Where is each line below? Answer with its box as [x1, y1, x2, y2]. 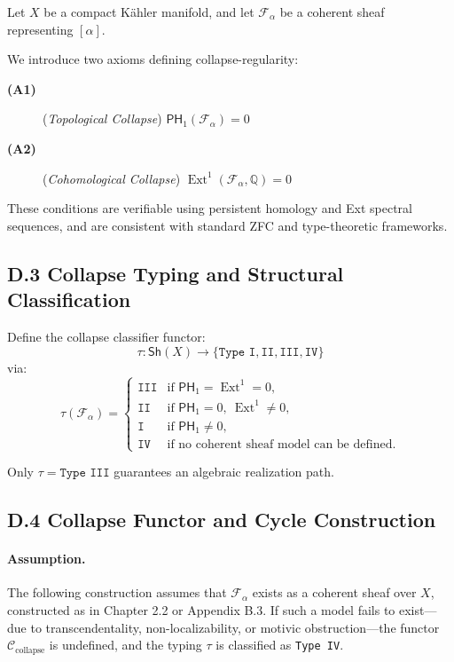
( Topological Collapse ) [43, 109, 162, 128]
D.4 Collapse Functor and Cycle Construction [7, 506, 436, 533]
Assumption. [7, 549, 86, 568]
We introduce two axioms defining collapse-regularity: [7, 50, 299, 68]
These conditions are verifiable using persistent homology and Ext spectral [7, 199, 412, 217]
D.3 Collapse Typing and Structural [7, 259, 344, 287]
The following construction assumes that [7, 583, 227, 602]
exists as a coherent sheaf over [252, 583, 417, 602]
